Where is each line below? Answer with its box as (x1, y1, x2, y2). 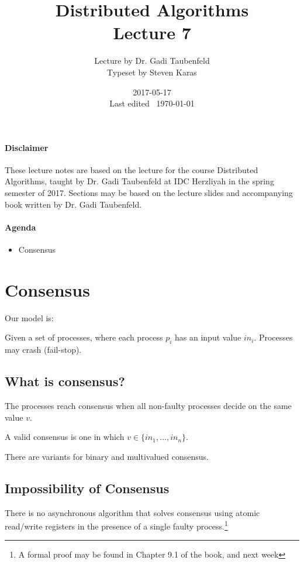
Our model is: (5, 311, 54, 324)
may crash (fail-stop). (5, 343, 82, 356)
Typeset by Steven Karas (107, 66, 197, 78)
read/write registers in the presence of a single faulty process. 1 (5, 518, 228, 532)
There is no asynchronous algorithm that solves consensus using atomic (5, 506, 260, 518)
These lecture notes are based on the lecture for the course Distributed (5, 163, 258, 176)
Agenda (5, 221, 36, 233)
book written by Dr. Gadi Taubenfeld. (5, 198, 142, 210)
